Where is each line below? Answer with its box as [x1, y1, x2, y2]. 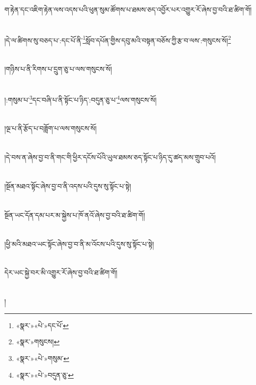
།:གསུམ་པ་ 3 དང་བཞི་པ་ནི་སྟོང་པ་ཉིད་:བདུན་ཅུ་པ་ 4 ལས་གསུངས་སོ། [4, 93, 157, 104]
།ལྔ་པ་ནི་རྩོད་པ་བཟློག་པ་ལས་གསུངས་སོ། [4, 123, 97, 133]
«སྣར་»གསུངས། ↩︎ [16, 336, 60, 347]
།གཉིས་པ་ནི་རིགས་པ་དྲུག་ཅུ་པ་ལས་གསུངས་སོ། [4, 64, 112, 74]
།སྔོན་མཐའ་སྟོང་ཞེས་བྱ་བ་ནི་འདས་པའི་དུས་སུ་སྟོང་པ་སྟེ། [4, 181, 131, 191]
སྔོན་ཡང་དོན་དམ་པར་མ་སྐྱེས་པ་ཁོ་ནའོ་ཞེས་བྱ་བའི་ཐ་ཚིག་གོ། [4, 209, 145, 220]
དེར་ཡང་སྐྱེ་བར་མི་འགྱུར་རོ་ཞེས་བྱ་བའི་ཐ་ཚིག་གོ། [4, 267, 117, 278]
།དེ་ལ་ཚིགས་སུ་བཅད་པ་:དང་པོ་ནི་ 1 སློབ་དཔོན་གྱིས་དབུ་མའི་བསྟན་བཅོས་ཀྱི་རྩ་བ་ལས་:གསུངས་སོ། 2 [4, 33, 231, 45]
